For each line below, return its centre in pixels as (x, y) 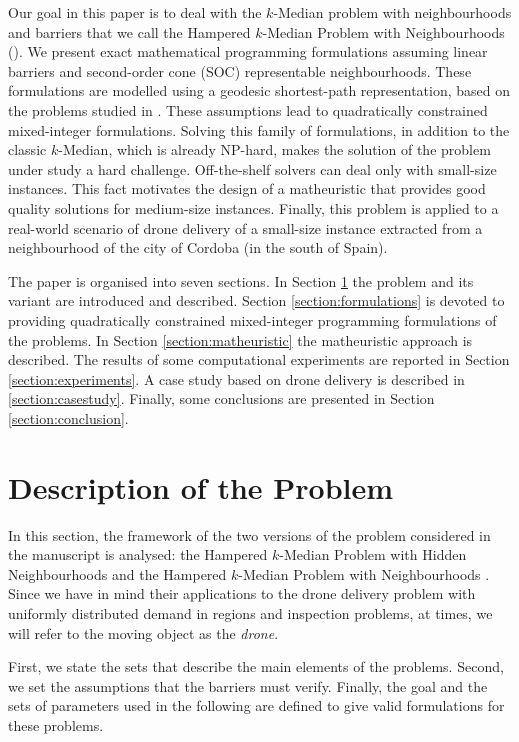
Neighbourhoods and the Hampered (117, 573)
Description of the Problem (201, 486)
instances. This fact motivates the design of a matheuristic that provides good (247, 188)
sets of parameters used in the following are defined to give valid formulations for (256, 705)
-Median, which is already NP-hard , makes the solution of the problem (274, 149)
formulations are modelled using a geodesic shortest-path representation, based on (259, 90)
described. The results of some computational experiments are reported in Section (259, 359)
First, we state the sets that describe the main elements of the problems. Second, (256, 666)
